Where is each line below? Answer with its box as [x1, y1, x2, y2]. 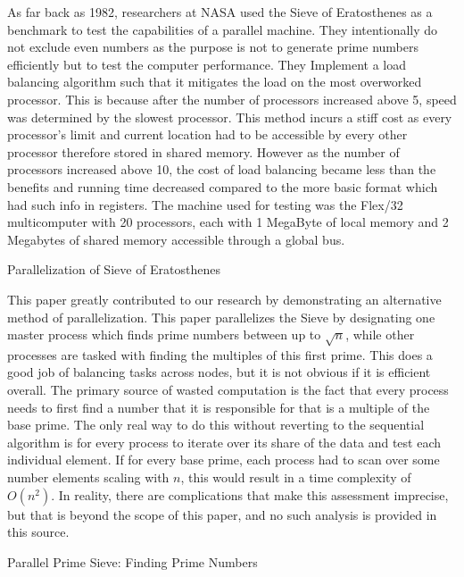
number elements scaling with [7, 468, 170, 487]
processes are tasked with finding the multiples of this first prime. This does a [7, 345, 433, 364]
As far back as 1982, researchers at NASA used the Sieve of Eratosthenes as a [7, 3, 433, 21]
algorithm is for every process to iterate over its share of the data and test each [7, 432, 442, 451]
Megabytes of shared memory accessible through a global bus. [7, 230, 345, 248]
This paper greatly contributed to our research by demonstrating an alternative [7, 289, 442, 308]
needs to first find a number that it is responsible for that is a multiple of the [7, 397, 430, 416]
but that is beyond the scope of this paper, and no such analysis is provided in [7, 505, 437, 523]
